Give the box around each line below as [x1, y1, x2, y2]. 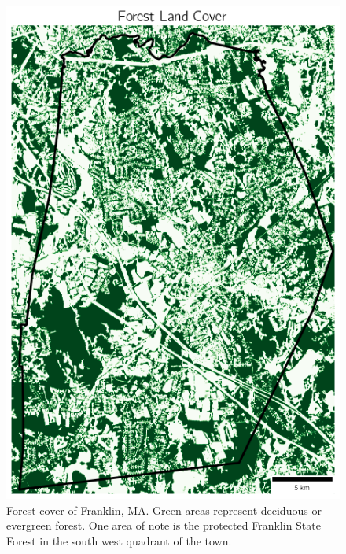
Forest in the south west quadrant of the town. [6, 532, 232, 548]
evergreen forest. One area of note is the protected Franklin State [6, 517, 321, 534]
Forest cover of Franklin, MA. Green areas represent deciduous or [6, 501, 322, 518]
